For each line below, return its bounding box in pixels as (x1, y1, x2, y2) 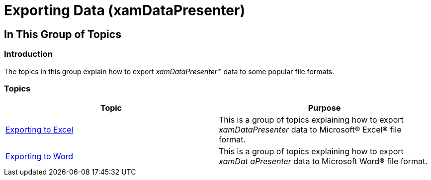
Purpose (308, 103, 341, 113)
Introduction (4, 49, 53, 59)
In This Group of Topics (4, 28, 121, 41)
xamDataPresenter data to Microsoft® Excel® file (219, 125, 402, 135)
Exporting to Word (5, 151, 74, 162)
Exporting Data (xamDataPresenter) (4, 2, 245, 19)
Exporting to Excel (5, 125, 74, 135)
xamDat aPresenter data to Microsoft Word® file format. (219, 156, 428, 167)
